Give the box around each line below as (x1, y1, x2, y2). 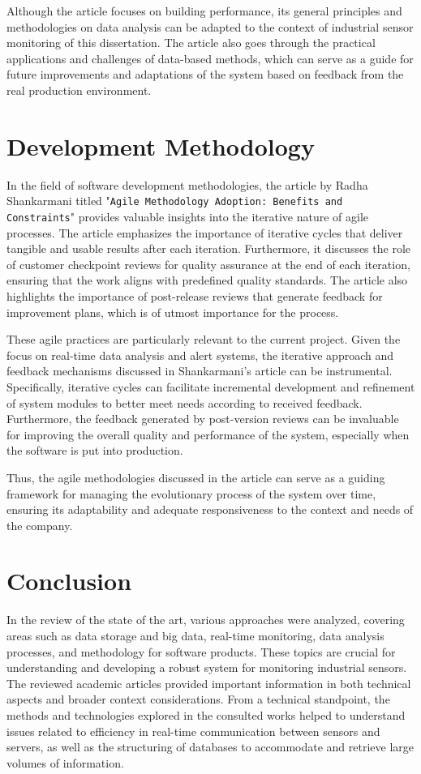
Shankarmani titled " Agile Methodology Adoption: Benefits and (6, 192, 343, 209)
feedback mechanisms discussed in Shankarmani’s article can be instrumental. (6, 362, 393, 379)
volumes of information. (6, 754, 124, 771)
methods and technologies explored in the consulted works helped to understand (6, 706, 406, 723)
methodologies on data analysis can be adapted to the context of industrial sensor (6, 18, 414, 35)
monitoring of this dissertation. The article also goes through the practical (6, 34, 376, 51)
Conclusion (6, 564, 132, 597)
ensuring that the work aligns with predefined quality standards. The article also (6, 272, 408, 289)
